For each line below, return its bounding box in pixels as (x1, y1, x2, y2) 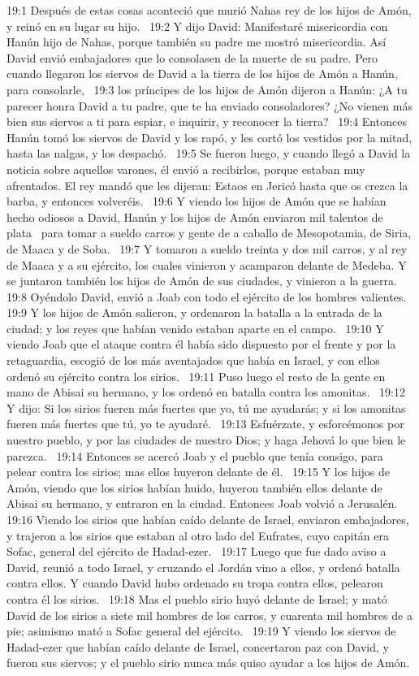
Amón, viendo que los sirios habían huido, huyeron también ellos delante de (6, 479, 382, 496)
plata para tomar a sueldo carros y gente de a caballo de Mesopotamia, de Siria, (6, 224, 412, 241)
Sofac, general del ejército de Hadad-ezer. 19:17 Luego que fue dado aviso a (6, 543, 387, 560)
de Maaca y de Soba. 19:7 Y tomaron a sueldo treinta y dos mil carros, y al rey (6, 240, 408, 257)
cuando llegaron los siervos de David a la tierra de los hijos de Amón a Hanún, (6, 65, 398, 82)
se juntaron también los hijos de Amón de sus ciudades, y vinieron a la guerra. (6, 272, 397, 289)
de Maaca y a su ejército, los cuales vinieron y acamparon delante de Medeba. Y (6, 256, 407, 273)
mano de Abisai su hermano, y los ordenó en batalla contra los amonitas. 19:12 (6, 383, 405, 401)
